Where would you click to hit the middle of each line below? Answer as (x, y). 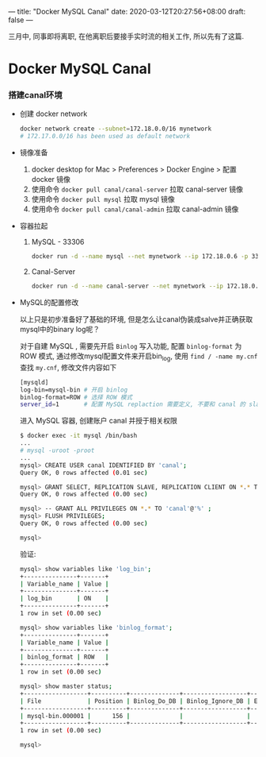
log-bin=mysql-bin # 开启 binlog (74, 390)
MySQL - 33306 (58, 242)
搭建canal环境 (35, 95)
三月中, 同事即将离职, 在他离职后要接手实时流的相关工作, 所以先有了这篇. (126, 36)
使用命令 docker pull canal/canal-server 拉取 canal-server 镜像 (137, 189)
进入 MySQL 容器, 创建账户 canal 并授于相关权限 (99, 421)
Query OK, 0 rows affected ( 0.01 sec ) (84, 473)
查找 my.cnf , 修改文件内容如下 (68, 367)
